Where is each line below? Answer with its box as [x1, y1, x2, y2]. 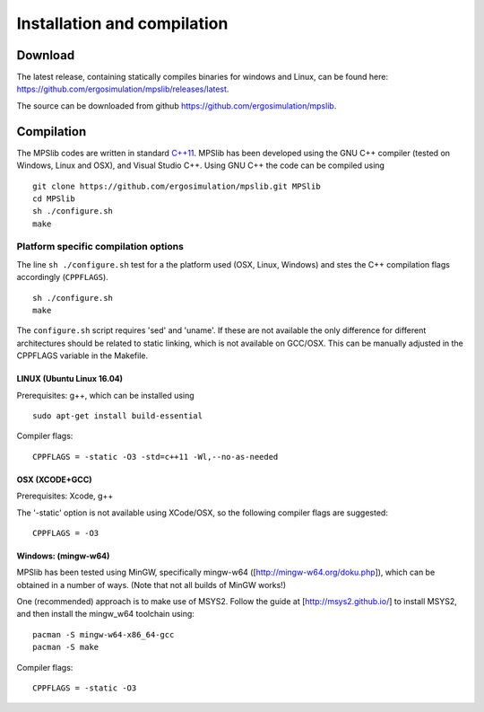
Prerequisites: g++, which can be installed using [16, 390, 194, 400]
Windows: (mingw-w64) [16, 550, 110, 561]
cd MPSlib [32, 193, 75, 204]
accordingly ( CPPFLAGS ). [16, 272, 109, 283]
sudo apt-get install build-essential [32, 410, 203, 421]
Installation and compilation [16, 13, 229, 33]
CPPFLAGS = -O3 [32, 528, 99, 538]
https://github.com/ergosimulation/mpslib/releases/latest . [16, 84, 229, 94]
